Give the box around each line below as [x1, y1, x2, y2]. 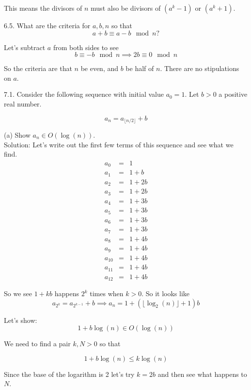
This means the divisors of [4, 3, 82, 13]
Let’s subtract [4, 42, 46, 52]
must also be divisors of [91, 3, 161, 13]
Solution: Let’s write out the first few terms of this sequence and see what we [4, 139, 234, 149]
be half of [125, 63, 154, 73]
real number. [4, 98, 42, 108]
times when [90, 288, 124, 299]
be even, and [80, 63, 119, 73]
